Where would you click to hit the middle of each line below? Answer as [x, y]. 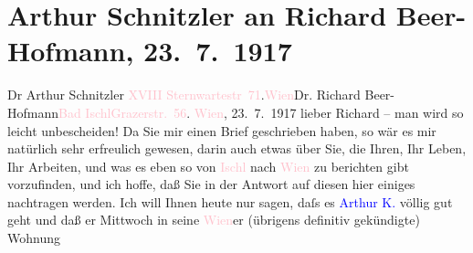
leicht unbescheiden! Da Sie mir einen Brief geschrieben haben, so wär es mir [222, 130]
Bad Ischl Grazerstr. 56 [123, 112]
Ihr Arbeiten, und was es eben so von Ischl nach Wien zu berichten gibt [208, 166]
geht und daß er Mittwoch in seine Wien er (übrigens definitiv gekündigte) [214, 220]
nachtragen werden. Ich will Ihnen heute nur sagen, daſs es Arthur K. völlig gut [230, 201]
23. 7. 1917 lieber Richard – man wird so [347, 112]
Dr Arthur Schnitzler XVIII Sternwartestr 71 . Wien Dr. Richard [184, 95]
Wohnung [34, 238]
